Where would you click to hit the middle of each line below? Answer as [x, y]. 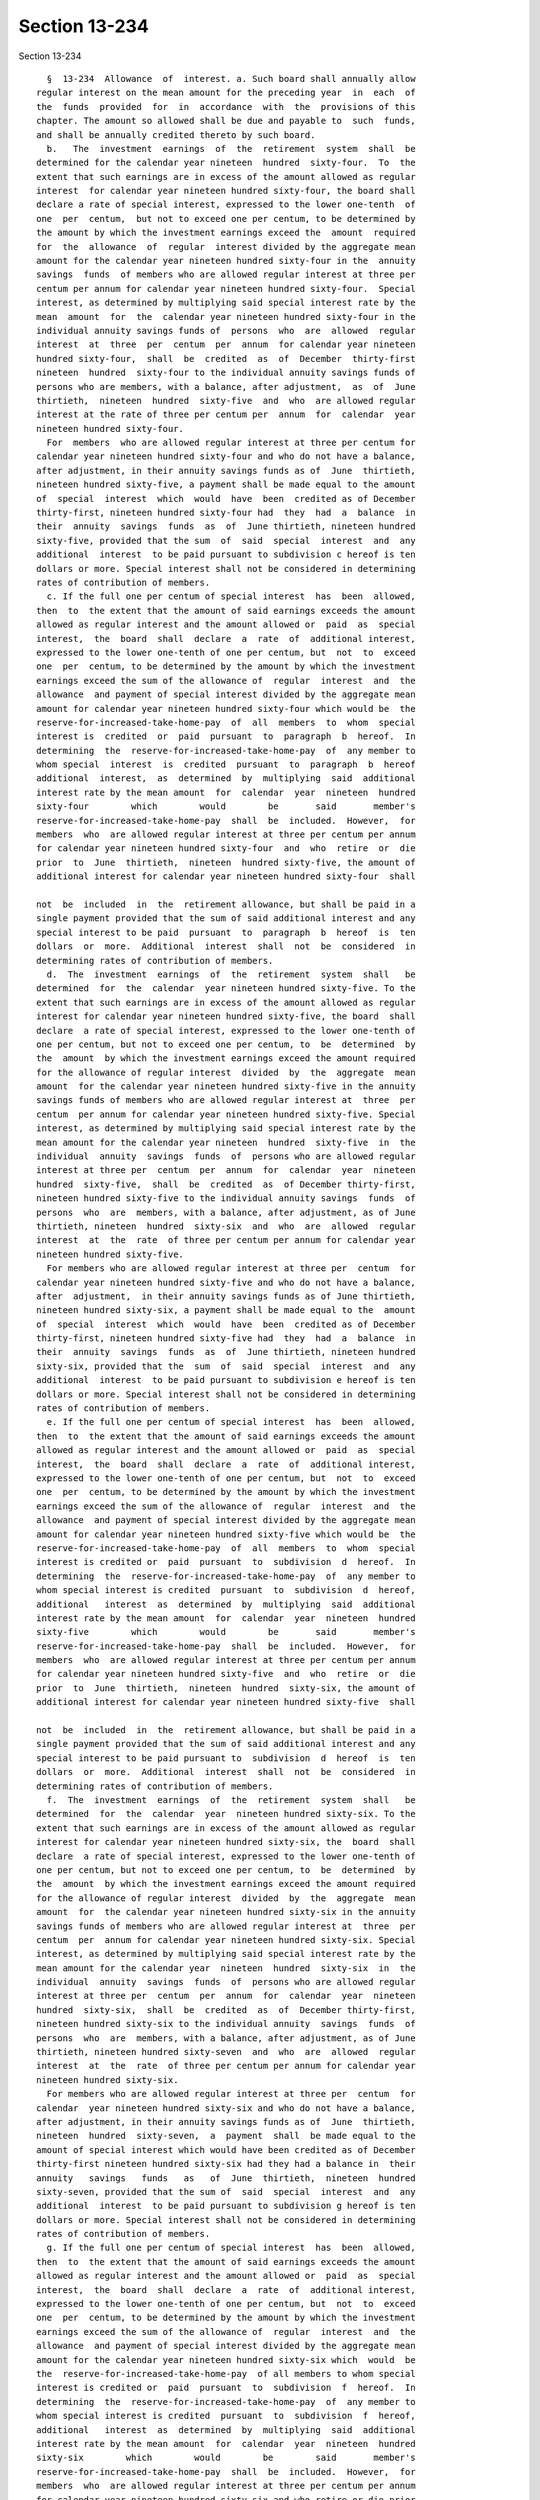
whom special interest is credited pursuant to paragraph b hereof [226, 764]
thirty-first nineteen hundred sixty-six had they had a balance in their [226, 2164]
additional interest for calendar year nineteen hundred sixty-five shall [226, 1702]
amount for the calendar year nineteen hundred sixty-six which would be [226, 2359]
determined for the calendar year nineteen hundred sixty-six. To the [226, 1814]
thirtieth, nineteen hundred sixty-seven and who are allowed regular [226, 2052]
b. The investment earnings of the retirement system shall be [231, 148]
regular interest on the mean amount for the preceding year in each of [226, 93]
